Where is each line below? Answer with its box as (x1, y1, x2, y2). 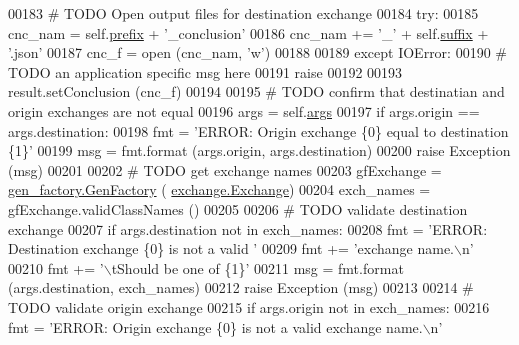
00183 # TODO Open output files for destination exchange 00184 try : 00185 (8, 3, 479, 23)
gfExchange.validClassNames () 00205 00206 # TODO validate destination (8, 198, 468, 219)
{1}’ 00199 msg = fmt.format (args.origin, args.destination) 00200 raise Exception (8, 140, 511, 161)
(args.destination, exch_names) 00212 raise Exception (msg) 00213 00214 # (8, 277, 474, 298)
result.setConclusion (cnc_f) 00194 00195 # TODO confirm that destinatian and (8, 81, 505, 102)
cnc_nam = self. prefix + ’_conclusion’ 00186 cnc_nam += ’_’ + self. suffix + (8, 22, 489, 43)
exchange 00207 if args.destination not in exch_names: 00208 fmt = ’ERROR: (8, 218, 488, 239)
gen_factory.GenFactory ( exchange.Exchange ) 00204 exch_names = (8, 179, 431, 200)
